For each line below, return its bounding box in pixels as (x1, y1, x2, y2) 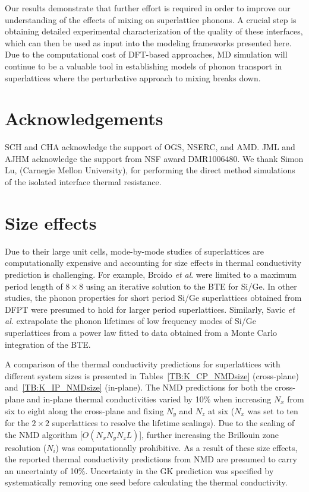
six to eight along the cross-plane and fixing (5, 404, 164, 417)
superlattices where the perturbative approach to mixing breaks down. (5, 71, 261, 84)
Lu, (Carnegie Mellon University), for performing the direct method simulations (5, 164, 295, 176)
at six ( (208, 404, 235, 417)
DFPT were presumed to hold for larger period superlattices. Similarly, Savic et (5, 303, 295, 315)
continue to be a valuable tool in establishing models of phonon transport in (5, 59, 282, 72)
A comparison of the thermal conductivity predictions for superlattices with (5, 358, 280, 370)
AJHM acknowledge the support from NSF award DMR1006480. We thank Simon (5, 152, 304, 164)
